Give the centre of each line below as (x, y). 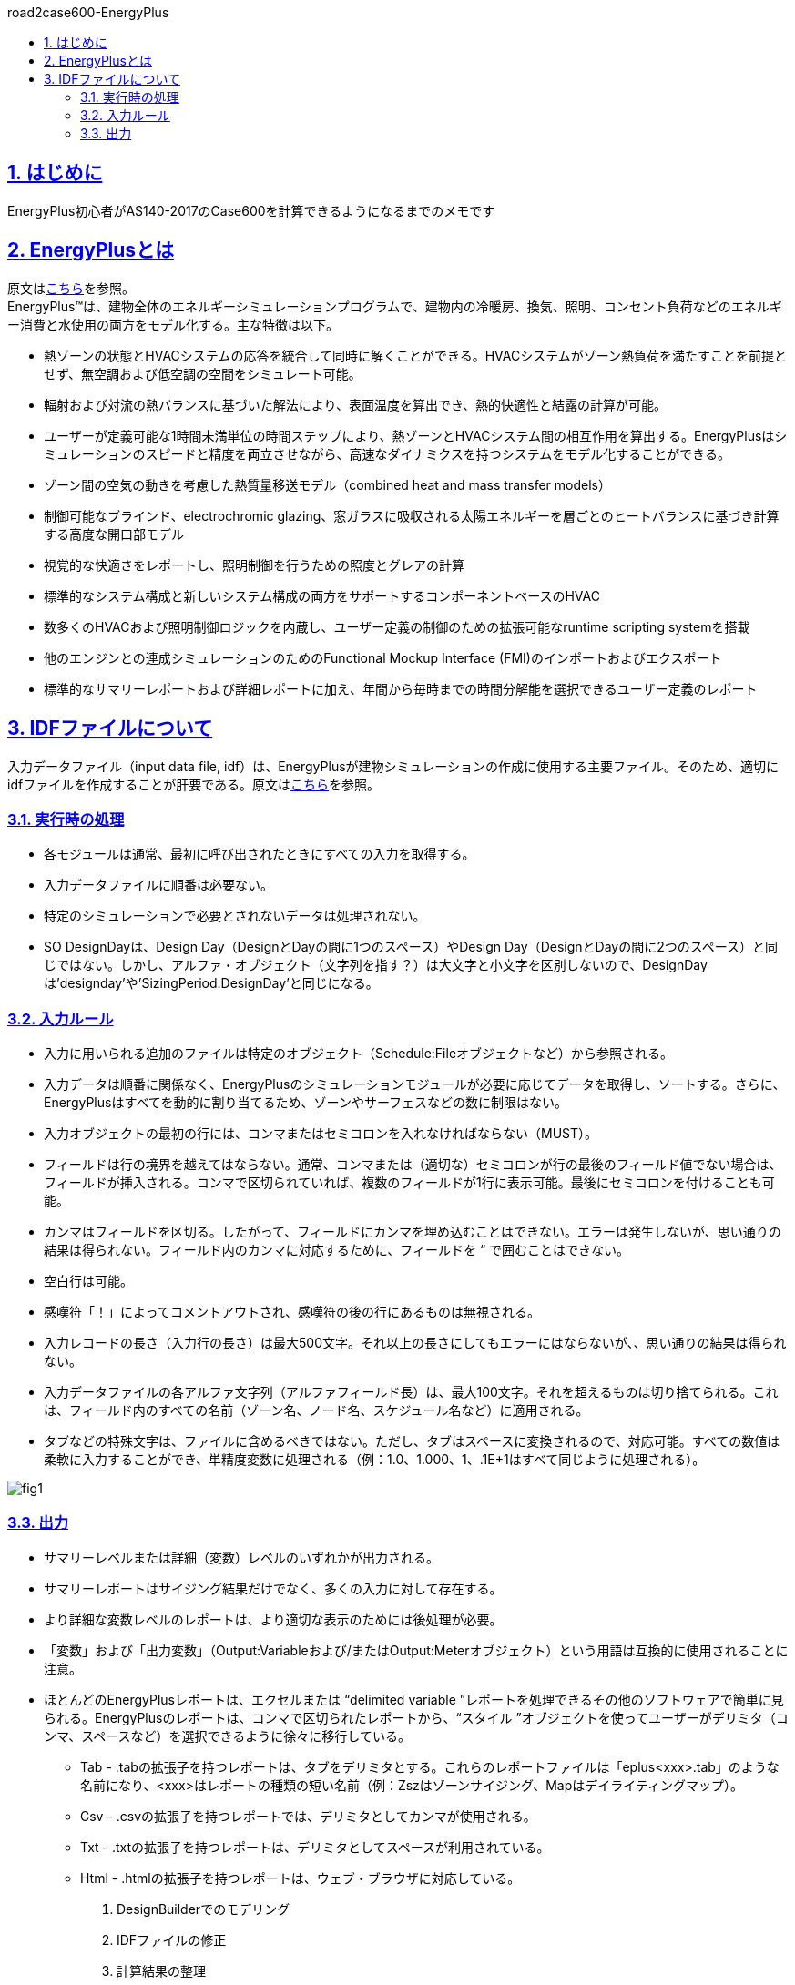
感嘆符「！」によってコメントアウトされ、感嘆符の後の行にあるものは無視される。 (292, 1312)
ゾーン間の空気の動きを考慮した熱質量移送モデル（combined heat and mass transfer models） (327, 484)
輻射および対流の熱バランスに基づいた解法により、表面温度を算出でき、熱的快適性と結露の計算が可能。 (355, 404)
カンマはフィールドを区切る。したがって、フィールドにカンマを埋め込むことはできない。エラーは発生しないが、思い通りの (413, 1232)
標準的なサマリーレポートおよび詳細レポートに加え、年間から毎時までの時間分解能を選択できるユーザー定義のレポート (401, 688)
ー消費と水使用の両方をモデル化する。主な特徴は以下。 (173, 324)
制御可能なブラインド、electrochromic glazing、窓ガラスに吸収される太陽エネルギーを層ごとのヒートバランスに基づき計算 (412, 515)
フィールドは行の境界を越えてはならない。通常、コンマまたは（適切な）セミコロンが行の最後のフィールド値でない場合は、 (413, 1165)
